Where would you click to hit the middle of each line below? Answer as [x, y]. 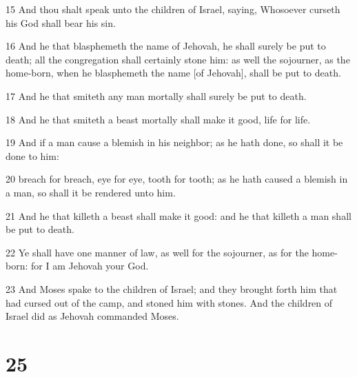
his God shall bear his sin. [61, 22]
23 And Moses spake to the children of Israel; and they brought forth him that [172, 288]
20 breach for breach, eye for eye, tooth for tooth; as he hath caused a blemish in [177, 179]
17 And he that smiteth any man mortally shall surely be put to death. [156, 95]
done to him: [32, 155]
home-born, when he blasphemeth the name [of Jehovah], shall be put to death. [173, 73]
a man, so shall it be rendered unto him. [91, 192]
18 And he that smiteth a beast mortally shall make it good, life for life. [158, 119]
